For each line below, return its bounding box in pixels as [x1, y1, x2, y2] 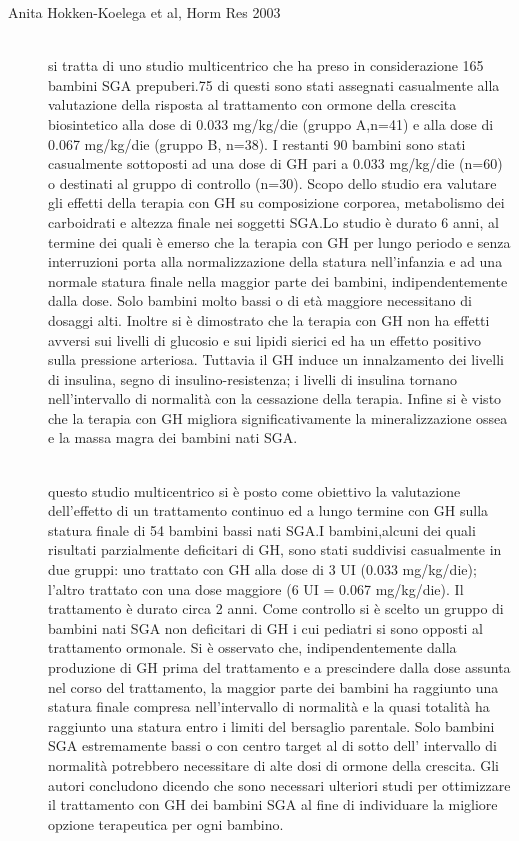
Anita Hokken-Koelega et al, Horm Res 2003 [8, 2, 281, 22]
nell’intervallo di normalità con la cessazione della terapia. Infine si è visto [48, 388, 502, 409]
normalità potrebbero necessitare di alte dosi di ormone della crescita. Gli [48, 754, 499, 775]
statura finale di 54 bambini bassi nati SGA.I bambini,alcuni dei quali [48, 519, 476, 540]
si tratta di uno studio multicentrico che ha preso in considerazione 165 [48, 55, 484, 76]
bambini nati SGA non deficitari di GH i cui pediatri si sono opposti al [48, 617, 483, 638]
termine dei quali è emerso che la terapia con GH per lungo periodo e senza [48, 231, 511, 252]
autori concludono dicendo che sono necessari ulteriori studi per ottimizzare [48, 774, 511, 795]
